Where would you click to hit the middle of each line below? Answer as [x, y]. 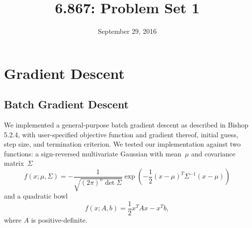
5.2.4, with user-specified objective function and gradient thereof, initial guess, [121, 134]
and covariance [213, 153]
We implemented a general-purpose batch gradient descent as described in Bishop [126, 125]
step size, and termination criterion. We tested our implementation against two [122, 144]
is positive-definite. [59, 219]
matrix [14, 163]
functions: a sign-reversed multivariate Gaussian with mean [93, 153]
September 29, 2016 [127, 31]
